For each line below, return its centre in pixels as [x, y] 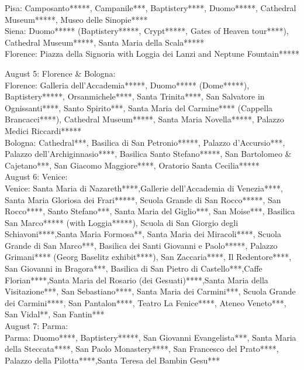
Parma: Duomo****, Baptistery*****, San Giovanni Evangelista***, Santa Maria [151, 337]
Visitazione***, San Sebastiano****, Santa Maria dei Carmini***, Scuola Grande [150, 291]
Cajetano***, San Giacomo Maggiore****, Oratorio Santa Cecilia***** [132, 165]
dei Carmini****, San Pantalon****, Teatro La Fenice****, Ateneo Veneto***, [146, 302]
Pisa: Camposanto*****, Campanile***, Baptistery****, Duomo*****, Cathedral [151, 8]
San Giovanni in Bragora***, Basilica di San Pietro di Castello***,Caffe [134, 268]
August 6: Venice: [36, 177]
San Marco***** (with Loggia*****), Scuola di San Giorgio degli [122, 222]
